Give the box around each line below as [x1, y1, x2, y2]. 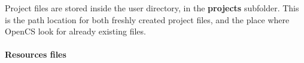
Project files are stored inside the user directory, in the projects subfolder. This [5, 2, 299, 14]
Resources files [5, 48, 66, 61]
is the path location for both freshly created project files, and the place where [5, 13, 290, 26]
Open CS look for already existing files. [5, 25, 146, 37]
